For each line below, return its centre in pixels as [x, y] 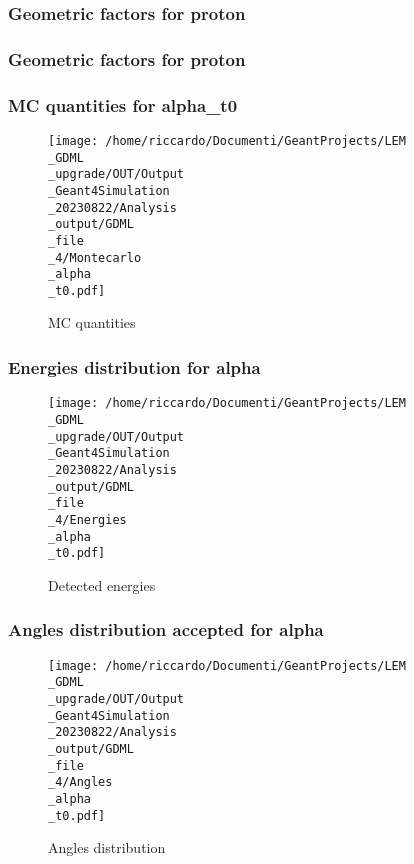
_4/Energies [87, 519]
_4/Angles [80, 782]
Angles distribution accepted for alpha [166, 629]
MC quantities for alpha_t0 [123, 104]
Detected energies [102, 584]
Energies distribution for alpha [134, 366]
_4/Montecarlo [95, 257]
